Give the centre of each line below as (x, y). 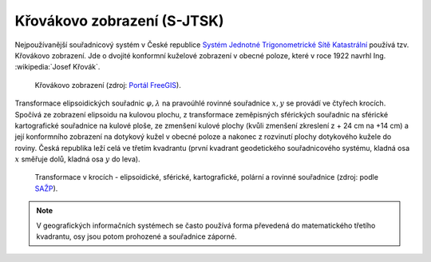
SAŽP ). (46, 189)
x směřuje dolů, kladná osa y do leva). (77, 159)
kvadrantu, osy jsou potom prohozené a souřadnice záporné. (136, 236)
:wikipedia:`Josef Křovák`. (57, 67)
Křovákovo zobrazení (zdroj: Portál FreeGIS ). (108, 85)
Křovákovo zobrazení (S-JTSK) (119, 21)
